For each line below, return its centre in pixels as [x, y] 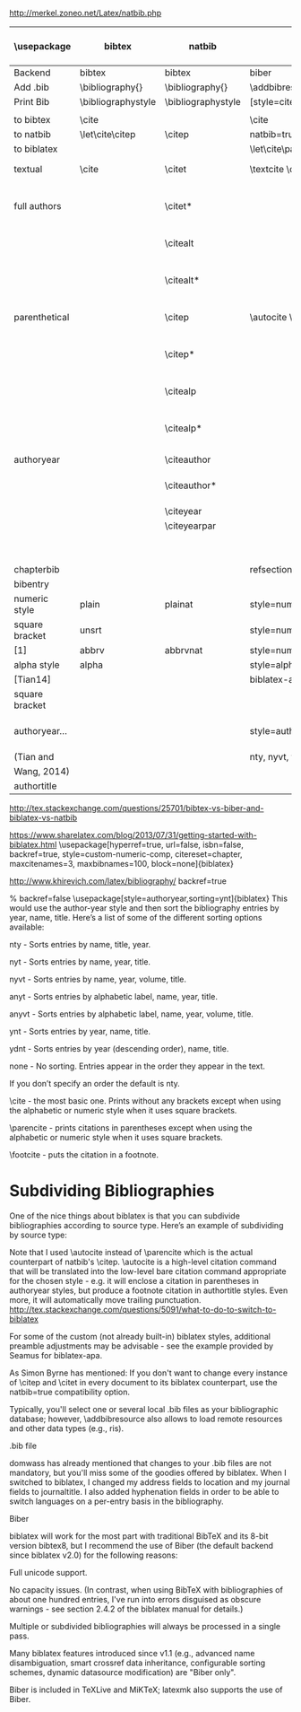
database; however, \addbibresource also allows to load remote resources [146, 1419]
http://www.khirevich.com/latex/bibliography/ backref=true [118, 881]
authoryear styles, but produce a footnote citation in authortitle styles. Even [149, 1290]
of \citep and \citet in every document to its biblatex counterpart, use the [143, 1382]
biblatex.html [33, 844]
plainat [179, 604]
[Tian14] [32, 679]
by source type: [38, 1235]
